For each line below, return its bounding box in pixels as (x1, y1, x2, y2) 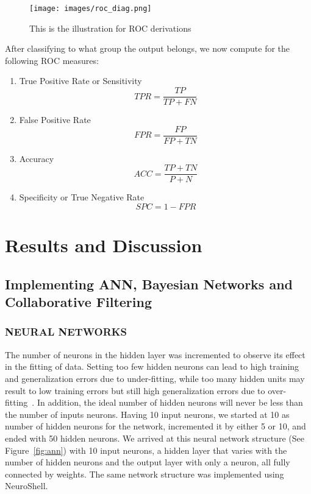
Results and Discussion (5, 233, 202, 258)
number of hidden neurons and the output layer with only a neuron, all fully (5, 456, 290, 468)
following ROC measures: (5, 54, 99, 66)
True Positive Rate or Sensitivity (19, 74, 142, 87)
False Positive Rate (19, 113, 91, 126)
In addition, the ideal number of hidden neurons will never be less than (37, 396, 303, 409)
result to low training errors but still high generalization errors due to (5, 384, 265, 397)
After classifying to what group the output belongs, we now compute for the (5, 42, 290, 55)
